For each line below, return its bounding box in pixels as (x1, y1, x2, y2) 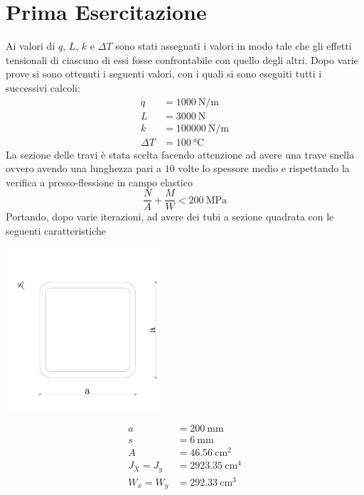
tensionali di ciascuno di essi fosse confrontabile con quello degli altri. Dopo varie (6, 52, 358, 67)
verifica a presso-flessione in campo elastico (6, 174, 193, 189)
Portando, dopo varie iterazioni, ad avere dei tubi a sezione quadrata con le (6, 209, 334, 224)
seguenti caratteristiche (6, 223, 106, 238)
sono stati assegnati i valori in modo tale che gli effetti (115, 38, 352, 53)
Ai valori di (6, 38, 55, 53)
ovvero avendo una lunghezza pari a (6, 161, 162, 176)
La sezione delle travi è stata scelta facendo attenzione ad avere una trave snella (6, 147, 355, 161)
